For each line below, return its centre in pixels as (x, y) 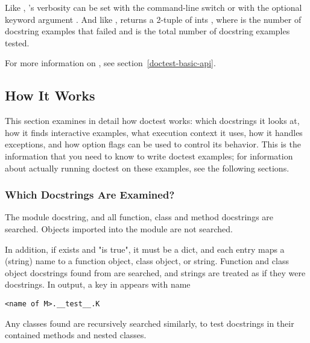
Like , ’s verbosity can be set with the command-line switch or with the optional (153, 7)
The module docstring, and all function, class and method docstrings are (139, 217)
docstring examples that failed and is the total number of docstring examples (147, 31)
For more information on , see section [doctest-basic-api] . (110, 63)
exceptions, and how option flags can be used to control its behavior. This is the (153, 144)
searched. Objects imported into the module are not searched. (119, 228)
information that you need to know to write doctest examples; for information (149, 156)
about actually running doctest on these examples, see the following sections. (147, 168)
